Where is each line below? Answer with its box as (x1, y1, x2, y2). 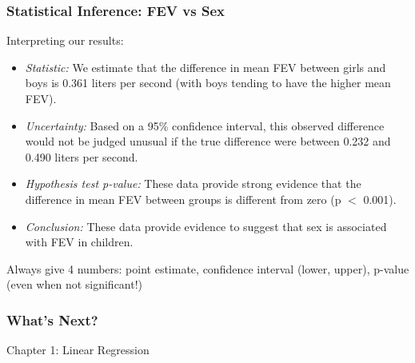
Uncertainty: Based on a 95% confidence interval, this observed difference (25, 117, 385, 134)
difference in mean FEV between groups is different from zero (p (25, 190, 341, 207)
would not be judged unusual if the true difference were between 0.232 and (25, 133, 391, 150)
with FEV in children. (25, 233, 134, 250)
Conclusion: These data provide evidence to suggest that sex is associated (25, 217, 387, 234)
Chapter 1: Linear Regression (6, 341, 150, 358)
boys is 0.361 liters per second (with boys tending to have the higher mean (25, 74, 391, 91)
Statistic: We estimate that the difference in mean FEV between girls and (25, 58, 386, 75)
